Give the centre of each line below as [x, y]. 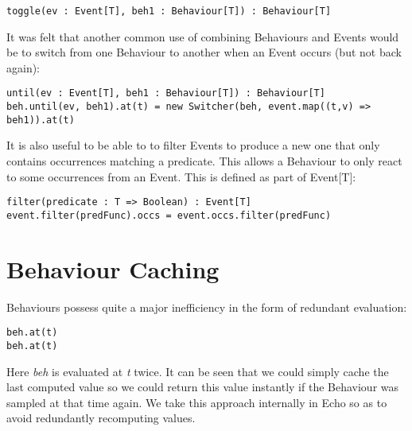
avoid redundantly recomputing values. [101, 418]
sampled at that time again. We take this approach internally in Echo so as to [197, 402]
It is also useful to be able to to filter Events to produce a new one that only [193, 145]
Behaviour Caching [113, 268]
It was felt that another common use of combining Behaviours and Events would [203, 36]
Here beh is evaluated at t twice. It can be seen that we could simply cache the [198, 371]
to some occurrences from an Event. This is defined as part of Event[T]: [181, 176]
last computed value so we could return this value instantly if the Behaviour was [203, 387]
